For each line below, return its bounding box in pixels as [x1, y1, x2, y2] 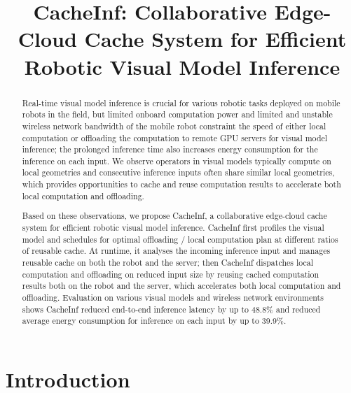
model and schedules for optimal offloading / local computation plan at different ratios [22, 233, 338, 245]
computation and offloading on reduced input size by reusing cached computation [22, 268, 319, 280]
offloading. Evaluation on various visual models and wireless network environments [22, 291, 324, 303]
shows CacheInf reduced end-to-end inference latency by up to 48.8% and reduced [22, 303, 321, 315]
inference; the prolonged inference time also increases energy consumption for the [22, 143, 318, 155]
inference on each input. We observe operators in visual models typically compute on [22, 155, 331, 166]
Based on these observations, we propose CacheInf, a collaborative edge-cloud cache [22, 210, 327, 222]
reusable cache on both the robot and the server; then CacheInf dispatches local [22, 256, 314, 268]
